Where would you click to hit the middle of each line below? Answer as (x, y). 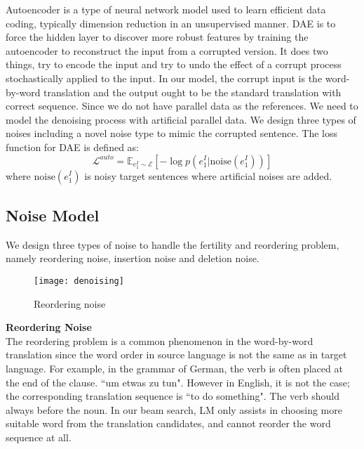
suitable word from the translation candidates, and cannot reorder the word (168, 423)
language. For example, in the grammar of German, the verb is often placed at (174, 368)
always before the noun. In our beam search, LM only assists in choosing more (174, 409)
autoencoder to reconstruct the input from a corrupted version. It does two (167, 50)
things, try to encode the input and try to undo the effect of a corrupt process (174, 64)
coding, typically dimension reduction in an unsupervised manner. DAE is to (171, 23)
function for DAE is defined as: (72, 147)
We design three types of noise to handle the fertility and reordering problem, (173, 244)
